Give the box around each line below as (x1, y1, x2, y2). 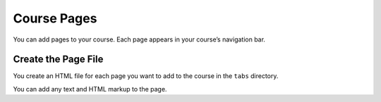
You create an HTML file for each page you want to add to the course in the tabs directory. (13, 72, 279, 80)
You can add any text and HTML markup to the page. (13, 84, 167, 93)
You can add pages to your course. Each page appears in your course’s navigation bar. (13, 35, 266, 44)
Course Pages (13, 11, 97, 26)
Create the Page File (13, 53, 104, 65)
